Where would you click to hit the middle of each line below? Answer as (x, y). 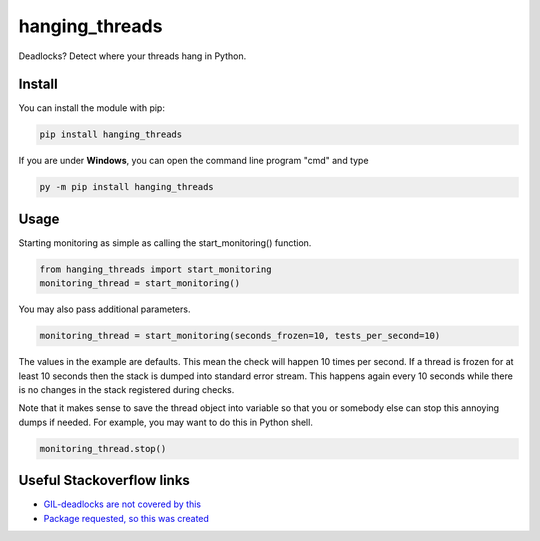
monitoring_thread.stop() (103, 448)
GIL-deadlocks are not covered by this (122, 504)
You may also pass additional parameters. (104, 309)
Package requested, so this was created (126, 518)
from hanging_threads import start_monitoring (155, 269)
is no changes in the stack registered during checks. (126, 390)
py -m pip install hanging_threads (126, 187)
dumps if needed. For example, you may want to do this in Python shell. (166, 422)
